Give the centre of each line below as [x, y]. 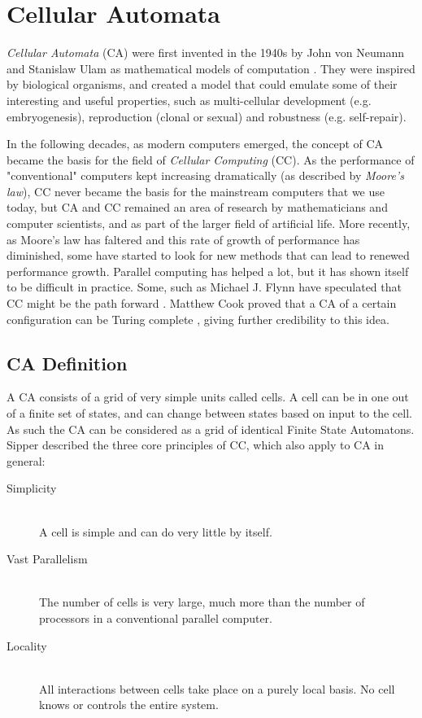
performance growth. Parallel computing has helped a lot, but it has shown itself [208, 271]
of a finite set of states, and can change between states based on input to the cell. [209, 413]
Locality [27, 645]
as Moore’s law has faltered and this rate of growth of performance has [183, 239]
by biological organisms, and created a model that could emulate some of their [202, 84]
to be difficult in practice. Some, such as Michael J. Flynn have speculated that [204, 287]
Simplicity [32, 488]
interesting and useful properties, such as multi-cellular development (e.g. [189, 100]
